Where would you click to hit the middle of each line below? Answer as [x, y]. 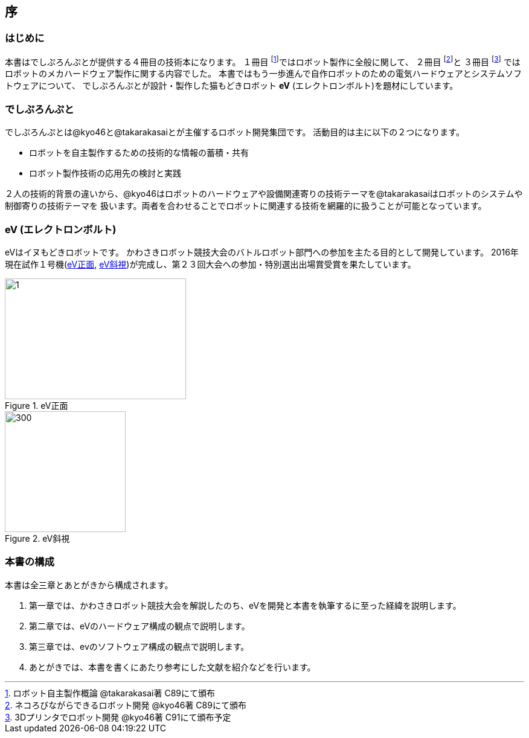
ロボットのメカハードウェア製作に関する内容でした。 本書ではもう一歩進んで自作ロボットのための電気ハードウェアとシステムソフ [264, 74]
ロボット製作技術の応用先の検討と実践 [105, 173]
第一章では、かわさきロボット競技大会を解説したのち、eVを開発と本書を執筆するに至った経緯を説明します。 [245, 605]
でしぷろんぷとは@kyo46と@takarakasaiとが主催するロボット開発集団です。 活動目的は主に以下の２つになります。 [235, 132]
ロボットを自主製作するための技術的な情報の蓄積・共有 [139, 153]
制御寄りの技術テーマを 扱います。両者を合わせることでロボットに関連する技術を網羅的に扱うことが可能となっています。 [246, 206]
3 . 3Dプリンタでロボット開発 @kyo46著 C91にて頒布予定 [118, 717]
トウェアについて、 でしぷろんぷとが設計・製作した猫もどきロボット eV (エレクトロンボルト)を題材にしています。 [232, 86]
